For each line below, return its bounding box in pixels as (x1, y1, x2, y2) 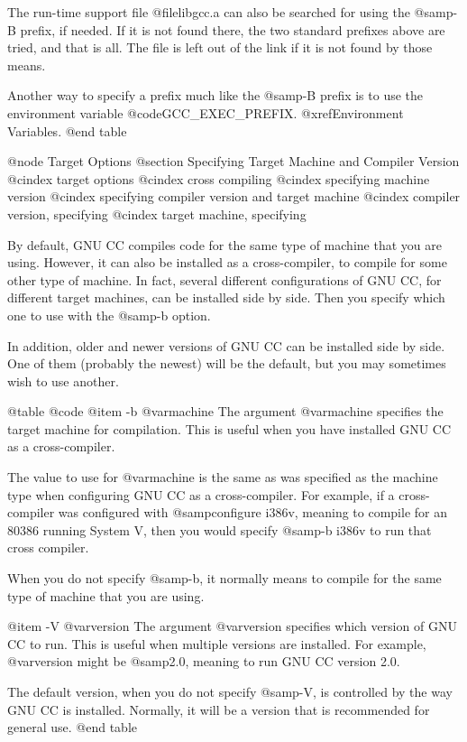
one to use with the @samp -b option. (7, 305, 211, 324)
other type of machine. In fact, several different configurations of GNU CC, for (7, 270, 442, 289)
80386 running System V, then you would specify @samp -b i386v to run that (7, 520, 432, 539)
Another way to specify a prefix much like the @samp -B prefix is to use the (7, 86, 424, 105)
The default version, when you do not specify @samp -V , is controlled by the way (7, 682, 453, 700)
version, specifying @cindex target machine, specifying (7, 204, 307, 223)
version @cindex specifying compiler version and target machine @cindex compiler (7, 187, 461, 206)
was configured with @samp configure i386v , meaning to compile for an (58, 503, 447, 522)
